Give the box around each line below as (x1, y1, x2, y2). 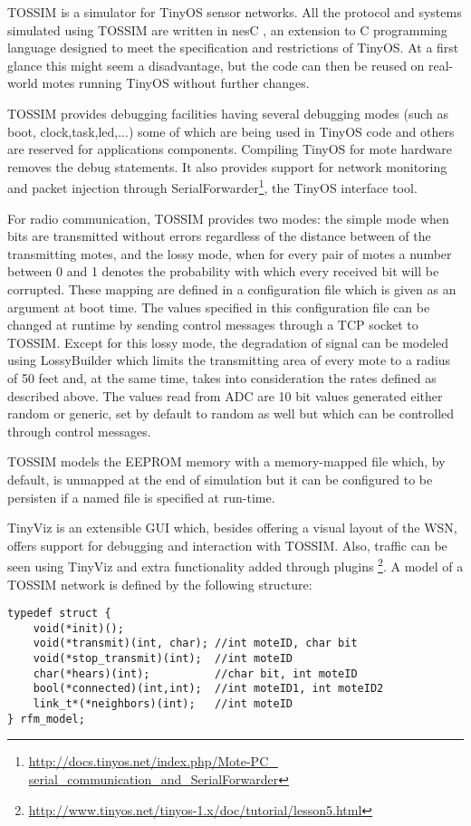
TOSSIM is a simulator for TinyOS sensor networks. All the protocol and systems (7, 3, 462, 21)
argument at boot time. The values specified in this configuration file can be (7, 297, 430, 316)
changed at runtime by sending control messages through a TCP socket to (7, 315, 418, 334)
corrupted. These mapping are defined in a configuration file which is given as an (7, 279, 457, 298)
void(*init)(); (33, 621, 124, 635)
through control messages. (7, 421, 151, 440)
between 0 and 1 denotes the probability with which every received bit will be (7, 262, 439, 281)
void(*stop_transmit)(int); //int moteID (33, 652, 293, 666)
